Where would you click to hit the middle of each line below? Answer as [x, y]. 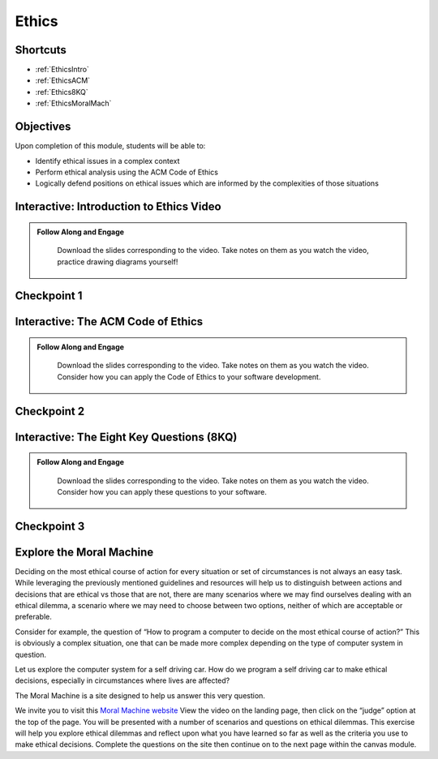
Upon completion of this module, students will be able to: [110, 146]
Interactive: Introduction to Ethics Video [118, 207]
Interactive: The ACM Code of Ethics [109, 322]
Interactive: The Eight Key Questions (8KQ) [126, 437]
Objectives [43, 127]
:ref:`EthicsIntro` [62, 70]
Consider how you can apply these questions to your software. [162, 491]
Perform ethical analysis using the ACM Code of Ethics [127, 172]
